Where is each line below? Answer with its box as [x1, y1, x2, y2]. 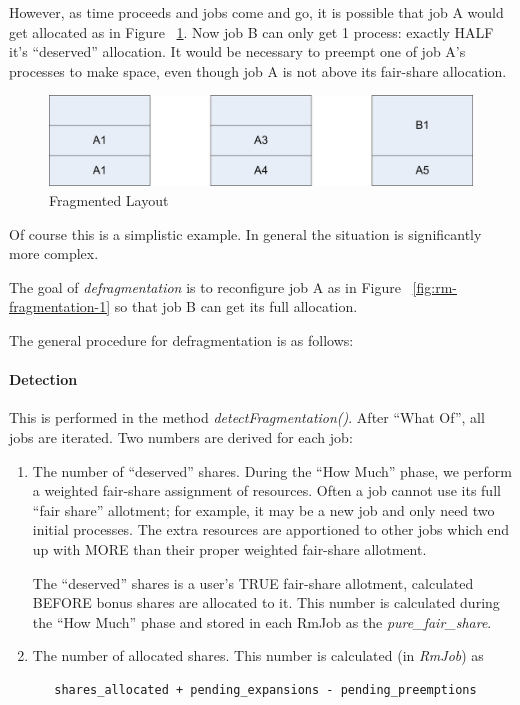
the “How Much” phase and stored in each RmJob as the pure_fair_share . [32, 611, 492, 632]
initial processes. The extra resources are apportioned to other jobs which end [32, 519, 510, 540]
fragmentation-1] [9, 296, 111, 317]
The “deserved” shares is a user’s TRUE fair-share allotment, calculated [32, 572, 474, 593]
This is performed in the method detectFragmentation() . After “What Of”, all [9, 407, 485, 428]
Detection [9, 369, 78, 390]
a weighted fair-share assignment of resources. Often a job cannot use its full [32, 480, 501, 501]
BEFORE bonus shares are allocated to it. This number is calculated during [32, 592, 500, 613]
